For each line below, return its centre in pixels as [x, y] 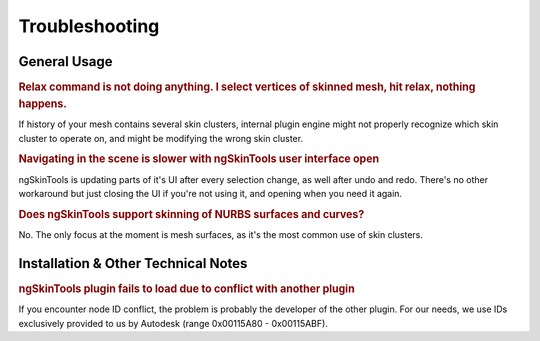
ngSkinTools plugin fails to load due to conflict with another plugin [186, 288]
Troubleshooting [89, 26]
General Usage [66, 61]
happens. [42, 103]
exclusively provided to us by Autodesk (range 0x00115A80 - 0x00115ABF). [173, 323]
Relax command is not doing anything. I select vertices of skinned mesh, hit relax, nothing [247, 87]
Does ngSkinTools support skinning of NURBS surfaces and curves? [191, 214]
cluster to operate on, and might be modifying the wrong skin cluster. [161, 138]
